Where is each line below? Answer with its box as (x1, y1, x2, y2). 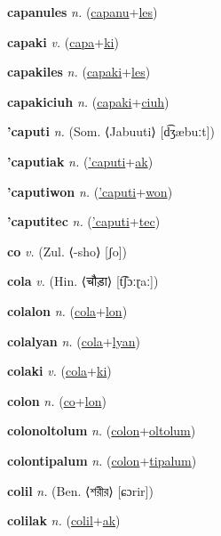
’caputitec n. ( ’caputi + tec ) (7, 212, 161, 231)
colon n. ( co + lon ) (7, 391, 107, 410)
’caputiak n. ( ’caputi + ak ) (7, 151, 154, 170)
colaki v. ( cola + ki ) (7, 361, 112, 380)
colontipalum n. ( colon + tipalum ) (7, 451, 197, 469)
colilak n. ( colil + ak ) (7, 511, 121, 530)
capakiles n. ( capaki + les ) (7, 62, 151, 81)
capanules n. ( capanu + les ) (7, 3, 158, 20)
